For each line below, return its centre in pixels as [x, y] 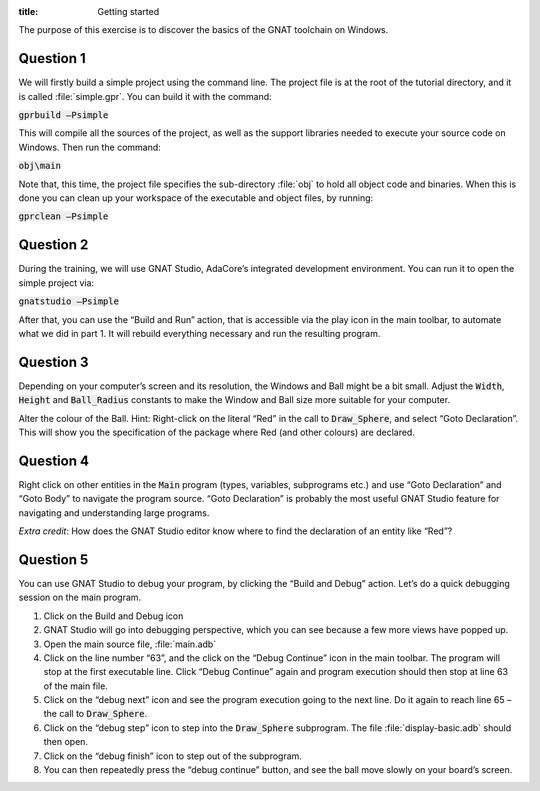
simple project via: [56, 282]
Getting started [128, 11]
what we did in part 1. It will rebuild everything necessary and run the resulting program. [199, 333]
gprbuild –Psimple [63, 115]
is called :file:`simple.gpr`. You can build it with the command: [145, 96]
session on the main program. [80, 597]
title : [28, 11]
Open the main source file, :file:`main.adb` [130, 644]
